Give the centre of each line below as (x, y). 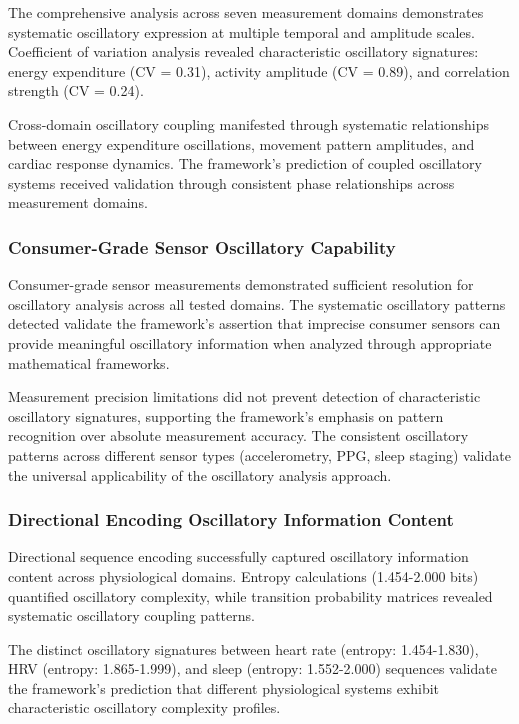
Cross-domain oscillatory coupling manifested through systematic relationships (249, 123)
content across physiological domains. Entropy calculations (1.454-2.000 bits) (243, 575)
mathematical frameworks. (89, 362)
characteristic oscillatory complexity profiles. (144, 707)
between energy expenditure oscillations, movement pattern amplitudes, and (241, 143)
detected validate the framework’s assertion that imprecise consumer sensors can (254, 323)
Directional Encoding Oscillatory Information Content (231, 519)
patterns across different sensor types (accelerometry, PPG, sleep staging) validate (259, 454)
